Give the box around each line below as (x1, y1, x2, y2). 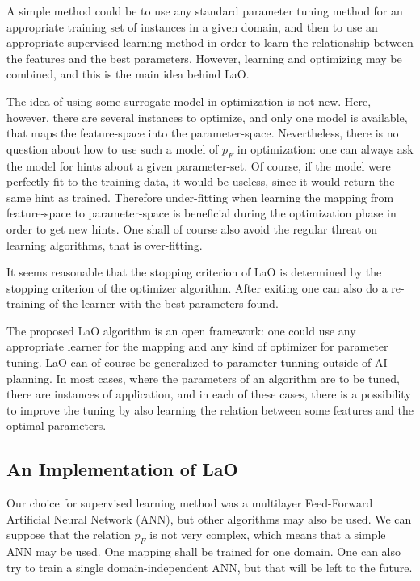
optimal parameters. (6, 417, 107, 434)
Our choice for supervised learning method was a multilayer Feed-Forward (6, 495, 373, 512)
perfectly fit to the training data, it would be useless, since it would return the (6, 173, 395, 190)
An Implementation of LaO (6, 457, 238, 482)
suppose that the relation (6, 526, 131, 543)
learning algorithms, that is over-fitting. (6, 236, 203, 253)
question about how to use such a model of (6, 140, 219, 157)
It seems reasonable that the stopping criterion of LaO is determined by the (6, 263, 382, 280)
